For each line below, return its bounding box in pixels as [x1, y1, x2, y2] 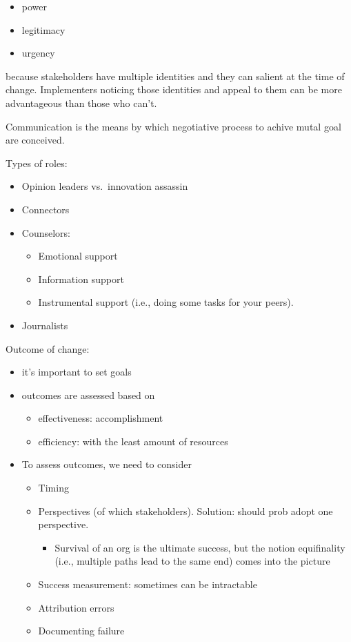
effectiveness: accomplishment [38, 411, 163, 425]
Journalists [21, 318, 68, 332]
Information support [38, 271, 124, 286]
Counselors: [21, 225, 70, 240]
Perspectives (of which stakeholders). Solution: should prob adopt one [38, 503, 333, 518]
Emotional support [38, 249, 118, 263]
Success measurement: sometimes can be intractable [38, 577, 257, 592]
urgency [21, 46, 55, 60]
